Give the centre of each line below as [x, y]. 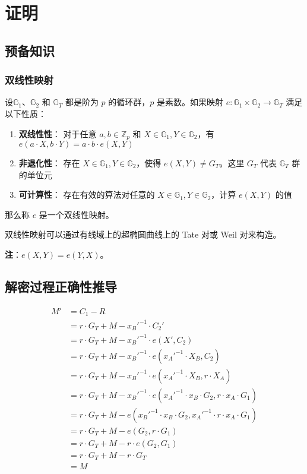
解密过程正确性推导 [61, 286]
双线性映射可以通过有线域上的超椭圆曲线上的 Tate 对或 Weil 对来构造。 [143, 234]
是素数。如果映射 [190, 102]
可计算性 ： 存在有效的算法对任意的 [87, 195]
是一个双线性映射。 [76, 214]
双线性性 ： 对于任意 [58, 133]
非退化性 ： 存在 [49, 163]
